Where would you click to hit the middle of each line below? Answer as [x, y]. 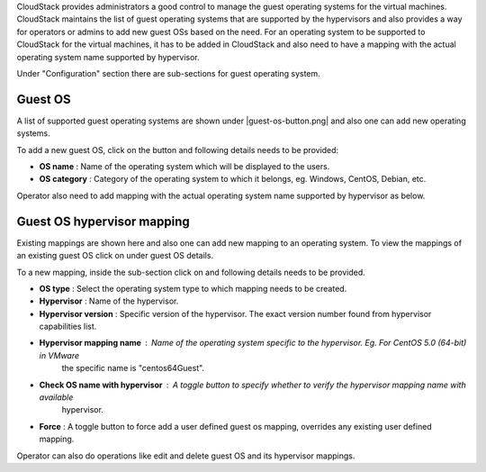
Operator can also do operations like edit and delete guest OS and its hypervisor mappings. [186, 456]
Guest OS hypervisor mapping [103, 221]
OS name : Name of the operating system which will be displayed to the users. [184, 167]
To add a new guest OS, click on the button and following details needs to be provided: [178, 150]
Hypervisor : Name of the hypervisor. [109, 301]
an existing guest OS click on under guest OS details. [115, 256]
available [56, 397]
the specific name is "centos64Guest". [133, 368]
